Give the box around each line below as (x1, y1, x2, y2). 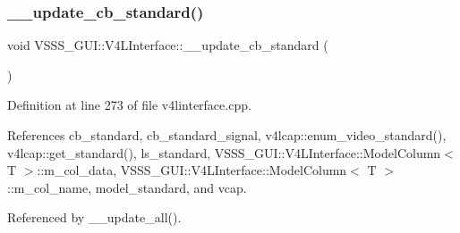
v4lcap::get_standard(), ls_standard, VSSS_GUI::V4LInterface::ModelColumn (7, 143, 441, 162)
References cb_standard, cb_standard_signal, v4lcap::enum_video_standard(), (7, 126, 447, 144)
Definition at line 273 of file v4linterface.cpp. (7, 96, 251, 114)
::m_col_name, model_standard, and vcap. (7, 178, 247, 196)
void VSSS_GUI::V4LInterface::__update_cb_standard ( (7, 36, 328, 54)
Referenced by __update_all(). (7, 208, 182, 227)
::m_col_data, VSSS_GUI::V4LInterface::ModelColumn (37, 161, 347, 179)
